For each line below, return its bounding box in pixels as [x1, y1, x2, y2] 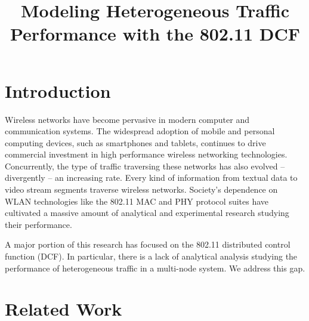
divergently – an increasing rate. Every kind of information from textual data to [5, 171, 298, 184]
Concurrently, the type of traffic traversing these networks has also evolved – [5, 159, 285, 172]
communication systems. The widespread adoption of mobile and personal [5, 125, 275, 137]
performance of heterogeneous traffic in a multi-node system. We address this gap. [5, 261, 305, 274]
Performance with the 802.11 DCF [10, 21, 301, 46]
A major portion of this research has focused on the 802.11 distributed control [5, 238, 291, 251]
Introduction [5, 78, 111, 103]
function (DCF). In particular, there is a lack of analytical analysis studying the [5, 250, 298, 263]
